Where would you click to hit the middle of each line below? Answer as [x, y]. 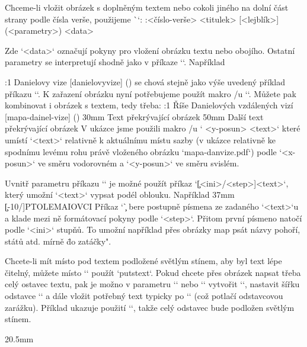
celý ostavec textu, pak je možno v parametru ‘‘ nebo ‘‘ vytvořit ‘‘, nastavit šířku [152, 284]
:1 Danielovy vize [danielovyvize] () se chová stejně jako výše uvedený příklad [145, 81]
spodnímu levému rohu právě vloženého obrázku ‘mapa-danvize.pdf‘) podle [141, 151]
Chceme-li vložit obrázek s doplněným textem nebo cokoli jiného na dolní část [147, 7]
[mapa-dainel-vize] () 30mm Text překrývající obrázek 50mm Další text [134, 116]
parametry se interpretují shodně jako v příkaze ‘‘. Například [115, 62]
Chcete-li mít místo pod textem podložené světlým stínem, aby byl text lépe [143, 261]
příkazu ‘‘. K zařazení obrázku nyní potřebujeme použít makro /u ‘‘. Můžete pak [151, 93]
